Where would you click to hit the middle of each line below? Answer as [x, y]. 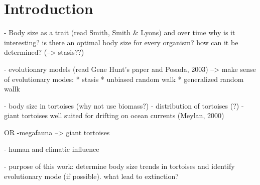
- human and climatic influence [52, 149]
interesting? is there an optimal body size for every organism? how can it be [121, 42]
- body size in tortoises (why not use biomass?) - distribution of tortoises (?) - [124, 105]
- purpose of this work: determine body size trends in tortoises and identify [119, 166]
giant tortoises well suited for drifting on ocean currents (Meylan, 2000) [114, 115]
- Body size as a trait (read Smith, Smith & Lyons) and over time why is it [120, 32]
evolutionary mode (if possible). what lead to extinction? [91, 176]
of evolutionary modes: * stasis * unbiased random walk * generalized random [124, 79]
